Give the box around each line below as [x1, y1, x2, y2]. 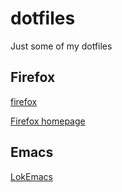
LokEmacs [10, 170, 53, 182]
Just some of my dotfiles [10, 40, 113, 52]
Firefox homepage [10, 115, 86, 127]
